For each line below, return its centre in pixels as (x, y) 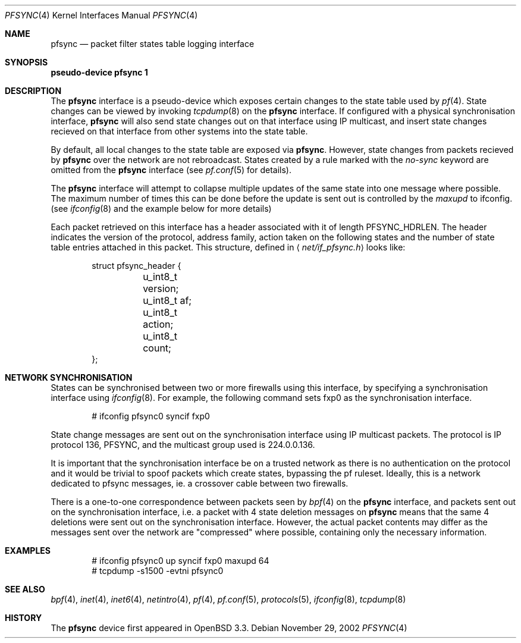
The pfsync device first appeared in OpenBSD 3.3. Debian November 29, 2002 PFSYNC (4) (229, 628)
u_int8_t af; (167, 300)
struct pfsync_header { (136, 266)
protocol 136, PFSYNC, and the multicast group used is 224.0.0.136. (183, 445)
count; (157, 348)
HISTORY (23, 618)
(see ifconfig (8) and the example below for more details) (161, 208)
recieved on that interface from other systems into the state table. (179, 131)
